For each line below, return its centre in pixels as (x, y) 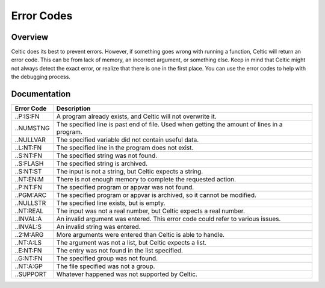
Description (73, 108)
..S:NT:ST (28, 172)
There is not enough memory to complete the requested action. (146, 180)
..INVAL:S (28, 227)
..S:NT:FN (28, 155)
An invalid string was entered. (98, 227)
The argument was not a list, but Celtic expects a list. (132, 243)
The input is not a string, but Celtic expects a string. (130, 172)
